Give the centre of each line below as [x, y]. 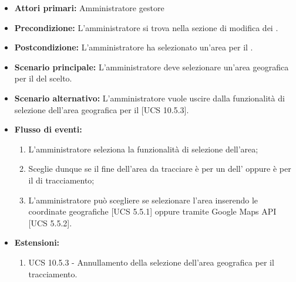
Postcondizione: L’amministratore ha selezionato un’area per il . [134, 47]
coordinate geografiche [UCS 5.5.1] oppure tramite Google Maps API [152, 211]
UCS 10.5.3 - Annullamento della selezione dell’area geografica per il [151, 262]
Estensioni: [37, 242]
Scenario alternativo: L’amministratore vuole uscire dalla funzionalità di [149, 98]
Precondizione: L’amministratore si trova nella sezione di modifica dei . [146, 27]
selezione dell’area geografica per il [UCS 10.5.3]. [102, 109]
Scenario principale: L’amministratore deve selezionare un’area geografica [152, 67]
